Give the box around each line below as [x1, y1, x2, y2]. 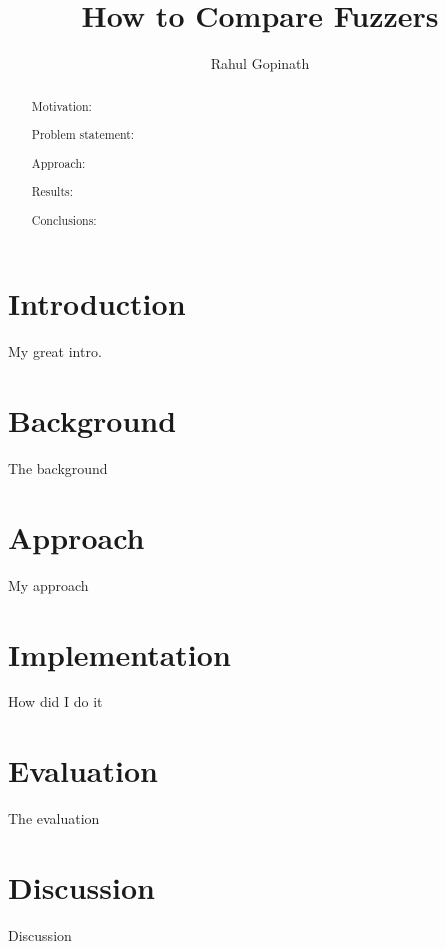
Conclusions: [31, 211, 97, 228]
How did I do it [8, 691, 103, 712]
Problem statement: [31, 126, 135, 143]
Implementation [8, 633, 231, 674]
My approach [8, 574, 89, 595]
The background [8, 458, 108, 479]
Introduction [8, 283, 186, 324]
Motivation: [31, 97, 92, 114]
